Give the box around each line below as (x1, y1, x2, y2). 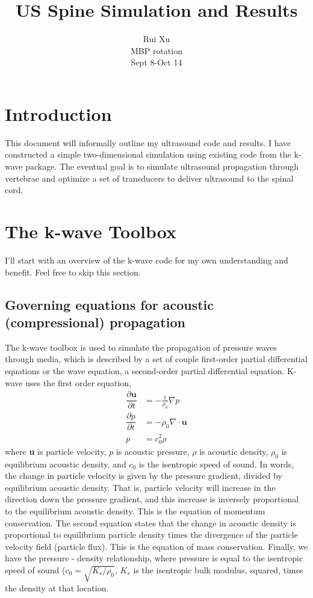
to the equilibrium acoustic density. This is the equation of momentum (5, 504, 265, 517)
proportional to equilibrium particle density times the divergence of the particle (5, 528, 298, 541)
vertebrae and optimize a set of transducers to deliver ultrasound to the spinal (5, 171, 294, 184)
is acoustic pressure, (116, 445, 190, 457)
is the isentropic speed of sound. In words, (138, 457, 294, 470)
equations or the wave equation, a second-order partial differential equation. (5, 364, 285, 377)
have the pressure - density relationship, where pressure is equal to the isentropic (5, 552, 303, 564)
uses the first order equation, (25, 376, 131, 389)
